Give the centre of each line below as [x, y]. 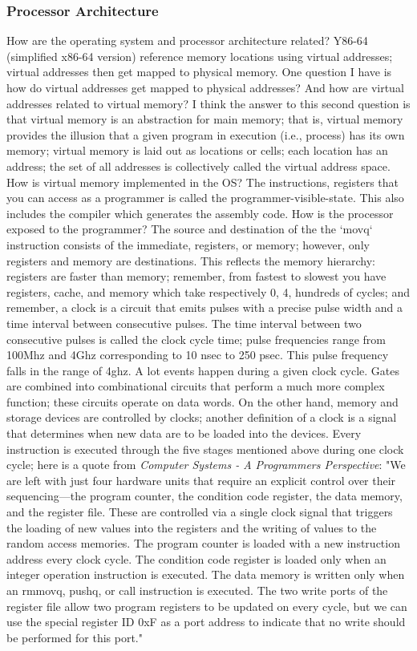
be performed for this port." [75, 637]
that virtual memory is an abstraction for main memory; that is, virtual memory [205, 119]
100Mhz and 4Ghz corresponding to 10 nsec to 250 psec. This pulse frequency [198, 355]
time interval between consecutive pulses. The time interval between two [184, 323]
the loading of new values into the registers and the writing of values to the [192, 527]
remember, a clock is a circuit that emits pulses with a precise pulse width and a [205, 307]
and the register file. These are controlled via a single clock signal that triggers [200, 512]
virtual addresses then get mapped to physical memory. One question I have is [199, 72]
